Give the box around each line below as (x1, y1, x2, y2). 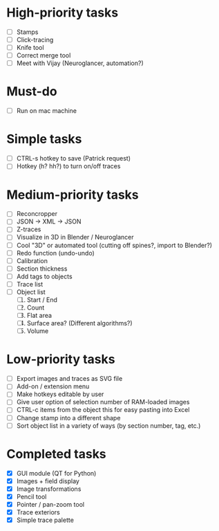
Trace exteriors (16, 507, 60, 516)
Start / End (26, 296, 58, 304)
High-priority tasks (6, 5, 119, 21)
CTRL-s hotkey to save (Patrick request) (16, 154, 131, 163)
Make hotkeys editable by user (16, 390, 104, 399)
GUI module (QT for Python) (16, 469, 97, 477)
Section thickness (16, 264, 68, 273)
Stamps (16, 28, 39, 36)
